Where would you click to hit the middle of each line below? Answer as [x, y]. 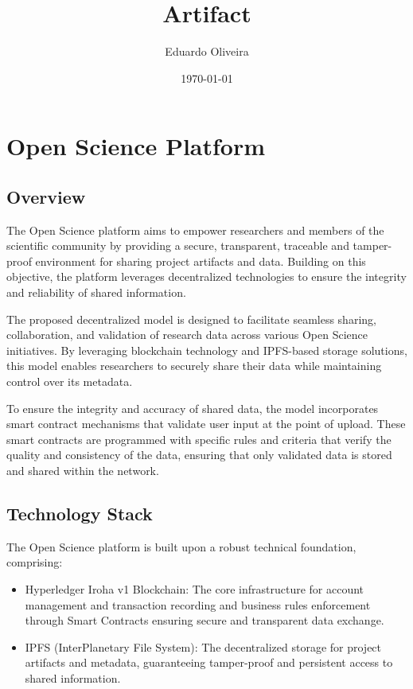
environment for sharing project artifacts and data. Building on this [201, 261]
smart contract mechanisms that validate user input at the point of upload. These [206, 424]
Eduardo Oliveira [207, 51]
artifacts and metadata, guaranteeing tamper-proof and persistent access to [209, 662]
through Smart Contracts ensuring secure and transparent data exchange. [205, 620]
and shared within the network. [83, 471]
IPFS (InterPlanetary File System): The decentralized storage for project [203, 646]
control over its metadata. [70, 381]
